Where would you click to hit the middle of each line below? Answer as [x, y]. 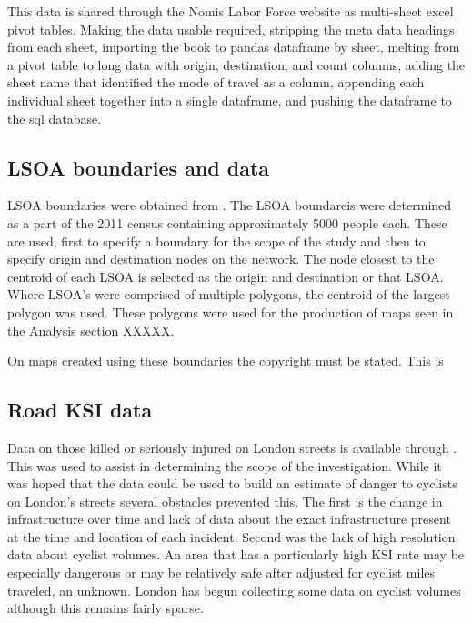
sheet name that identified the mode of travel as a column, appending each [216, 82]
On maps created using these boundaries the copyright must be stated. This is [226, 361]
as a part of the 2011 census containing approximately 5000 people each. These [227, 222]
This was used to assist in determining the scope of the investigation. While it [225, 465]
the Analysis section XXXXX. [91, 330]
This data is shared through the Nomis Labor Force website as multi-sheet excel [231, 11]
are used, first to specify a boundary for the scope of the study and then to [216, 241]
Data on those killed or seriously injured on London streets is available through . [232, 447]
